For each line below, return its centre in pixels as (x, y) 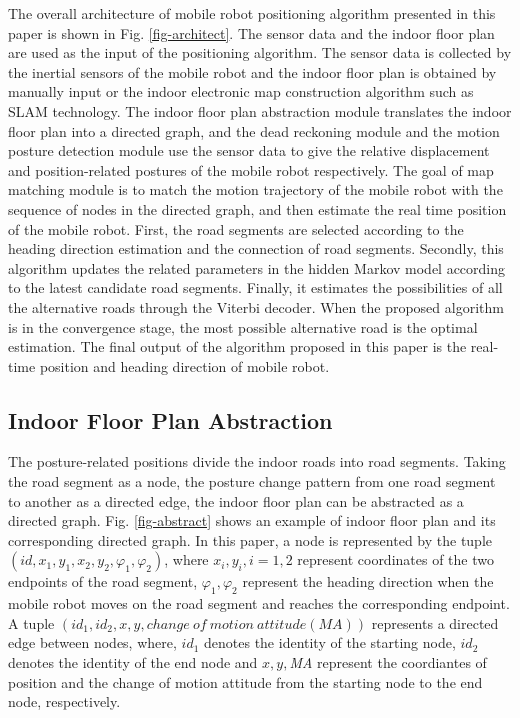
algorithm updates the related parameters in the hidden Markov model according (257, 267)
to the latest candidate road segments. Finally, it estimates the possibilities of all (255, 287)
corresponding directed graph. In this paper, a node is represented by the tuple (250, 539)
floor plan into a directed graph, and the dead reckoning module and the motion (254, 130)
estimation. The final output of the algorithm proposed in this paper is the (237, 346)
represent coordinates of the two (395, 559)
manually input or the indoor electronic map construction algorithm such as (241, 91)
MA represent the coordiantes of (388, 662)
